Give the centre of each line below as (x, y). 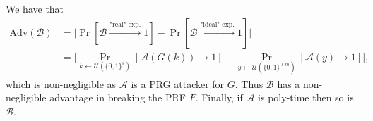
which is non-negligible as (61, 83)
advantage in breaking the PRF (118, 97)
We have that (35, 8)
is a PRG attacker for (178, 83)
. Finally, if (219, 97)
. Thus (249, 83)
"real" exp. (125, 24)
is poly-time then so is (306, 97)
